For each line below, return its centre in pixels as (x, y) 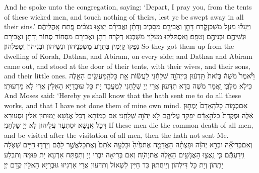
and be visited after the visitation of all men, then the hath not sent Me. (116, 135)
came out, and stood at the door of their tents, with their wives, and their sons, (127, 66)
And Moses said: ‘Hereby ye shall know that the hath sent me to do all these (123, 95)
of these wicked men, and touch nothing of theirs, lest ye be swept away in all (124, 16)
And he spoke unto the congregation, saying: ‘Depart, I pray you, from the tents (128, 7)
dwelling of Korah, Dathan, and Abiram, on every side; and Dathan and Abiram (128, 56)
